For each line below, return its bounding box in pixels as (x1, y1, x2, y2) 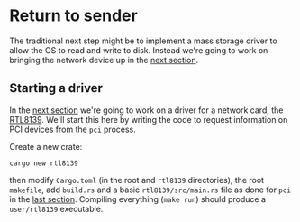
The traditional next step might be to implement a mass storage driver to (9, 35, 277, 46)
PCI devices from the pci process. (9, 124, 137, 134)
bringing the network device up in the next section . (9, 54, 199, 65)
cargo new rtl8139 (9, 159, 78, 168)
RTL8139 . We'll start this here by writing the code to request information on (9, 114, 288, 125)
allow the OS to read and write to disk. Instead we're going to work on (9, 44, 268, 55)
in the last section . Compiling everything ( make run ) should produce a (9, 193, 267, 204)
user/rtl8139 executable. (9, 203, 104, 214)
